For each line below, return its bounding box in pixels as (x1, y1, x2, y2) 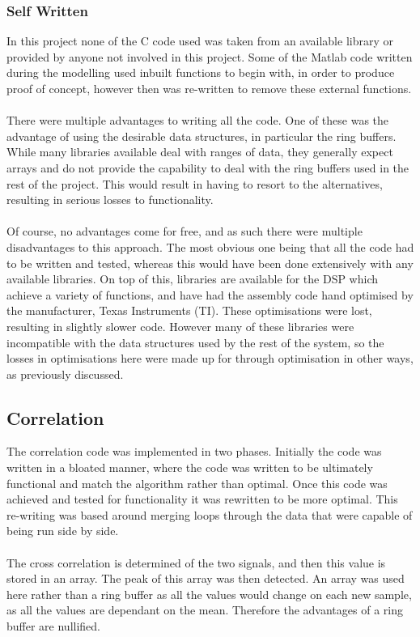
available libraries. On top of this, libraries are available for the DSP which (6, 270, 379, 287)
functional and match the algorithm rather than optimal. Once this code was (6, 474, 388, 491)
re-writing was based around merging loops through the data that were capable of (6, 506, 413, 523)
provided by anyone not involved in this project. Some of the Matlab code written (6, 48, 413, 65)
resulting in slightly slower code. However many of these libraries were (6, 317, 354, 334)
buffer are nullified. (6, 618, 100, 635)
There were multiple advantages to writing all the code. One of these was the (6, 112, 389, 129)
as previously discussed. (6, 365, 124, 382)
